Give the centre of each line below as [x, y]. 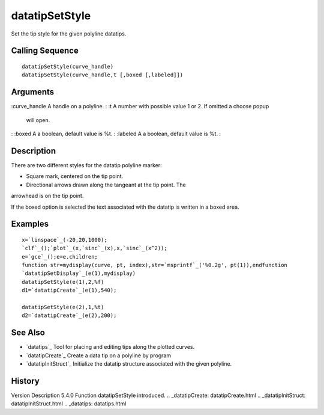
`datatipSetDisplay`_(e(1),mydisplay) [79, 273]
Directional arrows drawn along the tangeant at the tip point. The [106, 185]
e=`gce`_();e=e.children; [60, 257]
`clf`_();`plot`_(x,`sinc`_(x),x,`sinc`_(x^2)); [94, 248]
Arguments [33, 92]
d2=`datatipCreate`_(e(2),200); [69, 315]
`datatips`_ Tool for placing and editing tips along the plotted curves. [110, 347]
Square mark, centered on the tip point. [75, 176]
